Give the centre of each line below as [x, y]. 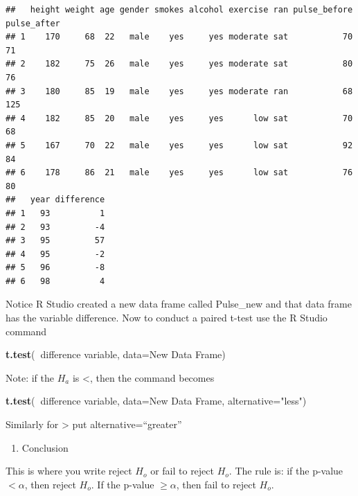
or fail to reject [182, 471]
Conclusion [45, 447]
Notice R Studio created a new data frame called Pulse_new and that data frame [179, 304]
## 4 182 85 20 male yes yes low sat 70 [179, 118]
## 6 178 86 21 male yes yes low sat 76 [179, 173]
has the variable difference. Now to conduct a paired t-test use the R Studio [167, 318]
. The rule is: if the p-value [286, 471]
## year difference [55, 200]
